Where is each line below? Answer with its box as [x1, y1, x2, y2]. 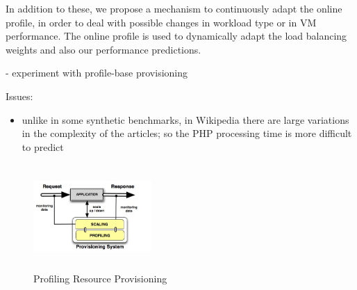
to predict [22, 139, 64, 154]
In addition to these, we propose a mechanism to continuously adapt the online [6, 1, 342, 15]
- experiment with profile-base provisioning [6, 65, 188, 80]
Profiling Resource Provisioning [33, 271, 167, 286]
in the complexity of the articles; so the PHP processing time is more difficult [22, 126, 352, 140]
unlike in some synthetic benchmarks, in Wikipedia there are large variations [22, 112, 349, 127]
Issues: [6, 88, 33, 103]
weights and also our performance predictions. [6, 42, 201, 56]
